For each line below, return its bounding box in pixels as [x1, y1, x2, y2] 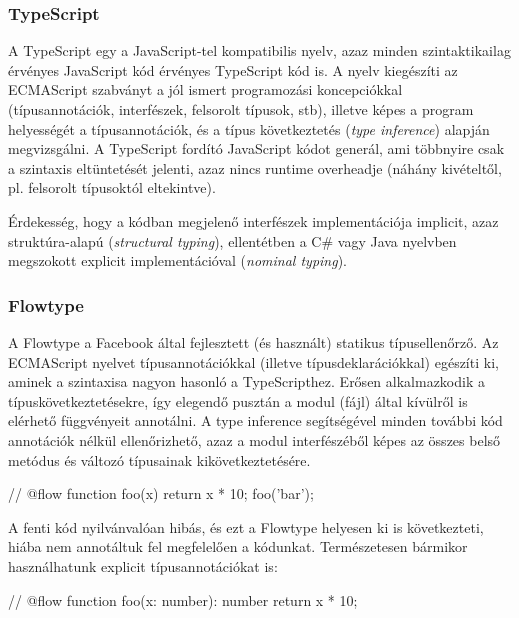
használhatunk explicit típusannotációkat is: [8, 555, 278, 576]
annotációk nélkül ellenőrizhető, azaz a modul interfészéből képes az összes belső [8, 429, 501, 450]
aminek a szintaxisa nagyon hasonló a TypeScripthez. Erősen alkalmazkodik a [8, 371, 485, 392]
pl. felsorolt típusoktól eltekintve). [8, 177, 216, 198]
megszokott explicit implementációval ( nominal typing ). [8, 250, 347, 271]
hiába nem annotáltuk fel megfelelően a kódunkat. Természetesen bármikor [8, 536, 468, 557]
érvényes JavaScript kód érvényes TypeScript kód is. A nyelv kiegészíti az [8, 59, 458, 80]
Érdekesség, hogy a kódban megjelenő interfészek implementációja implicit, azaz [8, 210, 499, 231]
